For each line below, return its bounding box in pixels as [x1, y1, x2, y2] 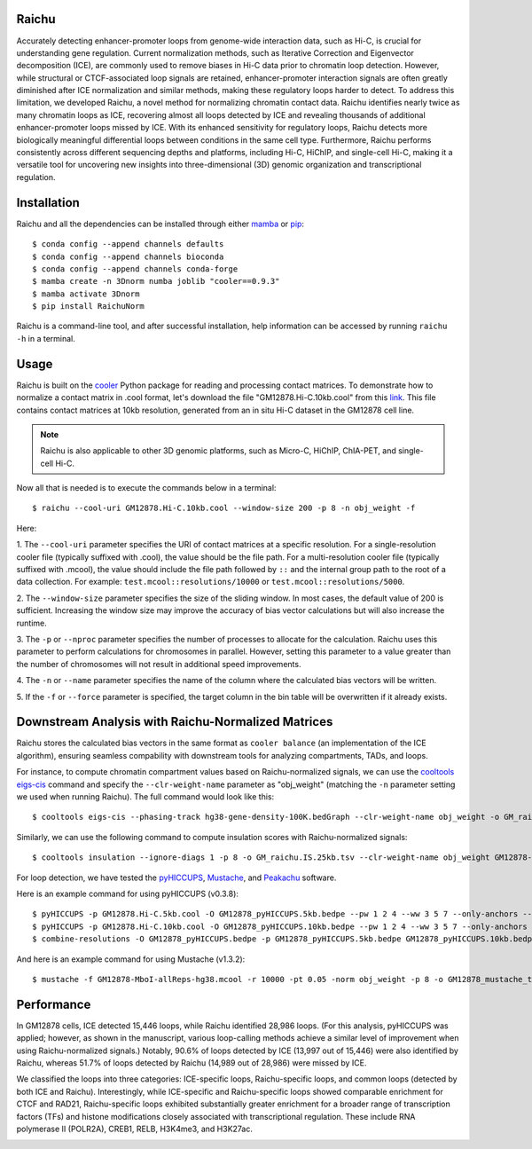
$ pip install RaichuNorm [32, 302, 145, 311]
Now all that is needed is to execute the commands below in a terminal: [16, 483, 277, 493]
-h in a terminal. [16, 333, 75, 343]
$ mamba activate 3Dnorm [32, 288, 140, 299]
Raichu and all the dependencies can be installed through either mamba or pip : [16, 218, 305, 229]
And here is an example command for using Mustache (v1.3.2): [16, 954, 246, 964]
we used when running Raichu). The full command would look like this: [16, 791, 275, 802]
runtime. [16, 618, 48, 628]
